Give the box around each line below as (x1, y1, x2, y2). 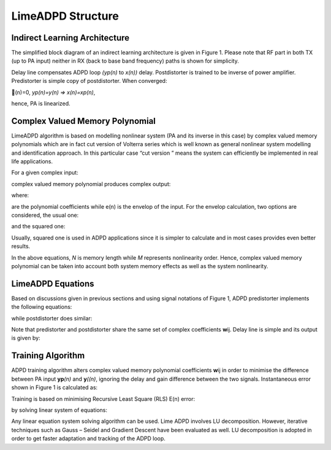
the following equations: (11, 303, 72, 311)
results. (11, 242, 31, 250)
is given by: (11, 335, 40, 342)
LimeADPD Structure (11, 9, 119, 23)
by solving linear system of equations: (11, 406, 107, 414)
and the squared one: (11, 223, 66, 230)
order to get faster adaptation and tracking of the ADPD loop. (11, 435, 165, 442)
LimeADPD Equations (11, 278, 94, 289)
